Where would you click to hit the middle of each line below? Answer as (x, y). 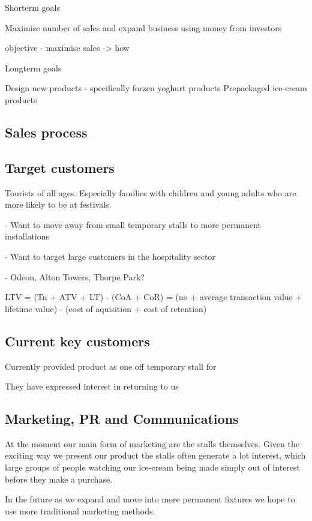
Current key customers (77, 341)
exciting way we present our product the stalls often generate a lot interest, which (155, 455)
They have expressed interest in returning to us (92, 386)
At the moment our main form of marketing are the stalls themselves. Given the (152, 443)
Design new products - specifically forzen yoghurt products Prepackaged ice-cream (156, 88)
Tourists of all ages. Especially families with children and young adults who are (151, 192)
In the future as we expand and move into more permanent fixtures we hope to (150, 499)
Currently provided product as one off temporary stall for (111, 366)
